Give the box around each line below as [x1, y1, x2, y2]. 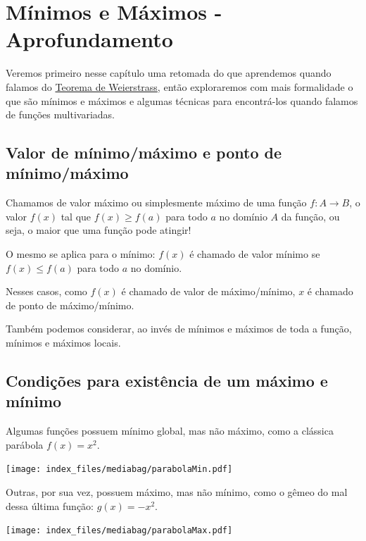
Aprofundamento [6, 25, 173, 54]
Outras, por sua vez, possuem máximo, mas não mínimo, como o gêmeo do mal [6, 485, 348, 499]
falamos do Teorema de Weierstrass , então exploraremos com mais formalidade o [6, 79, 353, 94]
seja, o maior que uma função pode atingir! [6, 223, 191, 237]
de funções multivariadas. [6, 107, 115, 122]
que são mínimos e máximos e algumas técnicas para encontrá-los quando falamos [6, 93, 358, 108]
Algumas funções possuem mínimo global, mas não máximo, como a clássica [6, 423, 334, 438]
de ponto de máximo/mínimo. [6, 297, 134, 312]
